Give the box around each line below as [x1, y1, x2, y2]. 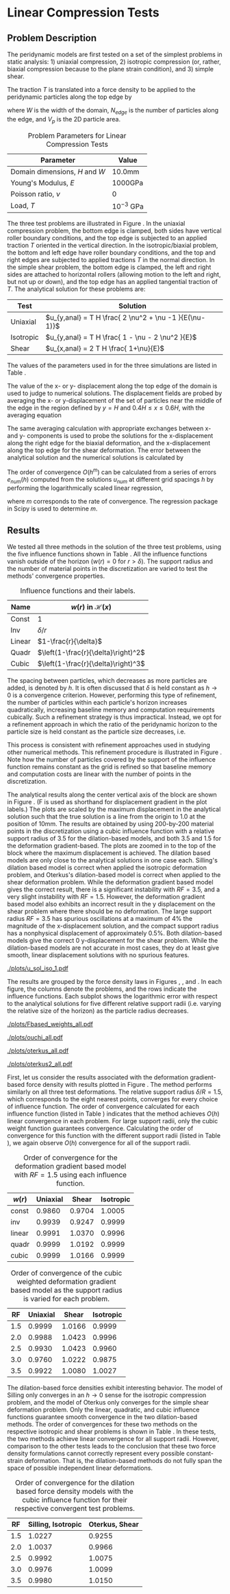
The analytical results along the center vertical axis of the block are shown [7, 790, 217, 799]
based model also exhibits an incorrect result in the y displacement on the [7, 900, 216, 909]
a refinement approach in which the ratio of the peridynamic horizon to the [7, 720, 218, 729]
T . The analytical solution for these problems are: [7, 285, 146, 293]
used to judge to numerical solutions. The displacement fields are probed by [7, 389, 222, 397]
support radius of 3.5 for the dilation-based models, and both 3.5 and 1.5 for [7, 834, 221, 843]
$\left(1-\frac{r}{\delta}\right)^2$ [37, 648, 145, 657]
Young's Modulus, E [10, 178, 75, 187]
